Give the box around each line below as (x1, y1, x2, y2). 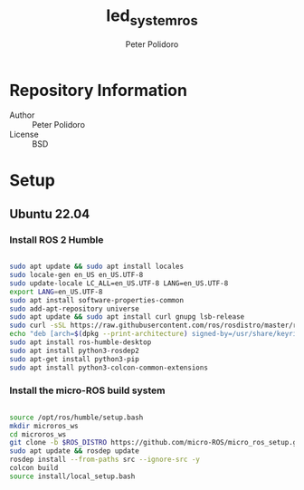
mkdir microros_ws (9, 421, 79, 430)
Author (9, 110, 35, 120)
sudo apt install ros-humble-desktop (9, 338, 152, 347)
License (9, 129, 39, 140)
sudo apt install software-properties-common (9, 295, 184, 304)
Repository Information (9, 80, 188, 101)
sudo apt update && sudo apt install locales (9, 262, 184, 272)
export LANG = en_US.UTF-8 (9, 287, 103, 296)
